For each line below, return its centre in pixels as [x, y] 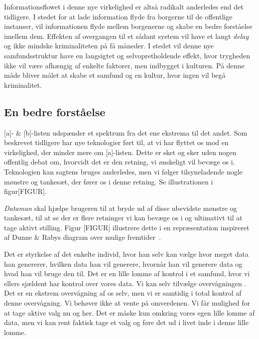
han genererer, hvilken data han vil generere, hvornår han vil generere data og [123, 263]
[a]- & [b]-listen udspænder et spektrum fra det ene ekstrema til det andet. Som [126, 132]
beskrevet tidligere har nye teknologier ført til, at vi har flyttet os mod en [116, 142]
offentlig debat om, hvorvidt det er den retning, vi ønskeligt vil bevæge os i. [120, 162]
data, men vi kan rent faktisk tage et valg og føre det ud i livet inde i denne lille [126, 322]
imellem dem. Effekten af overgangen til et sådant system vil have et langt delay [127, 36]
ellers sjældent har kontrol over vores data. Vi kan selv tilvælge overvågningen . [125, 283]
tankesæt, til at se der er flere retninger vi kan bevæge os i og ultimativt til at [123, 218]
